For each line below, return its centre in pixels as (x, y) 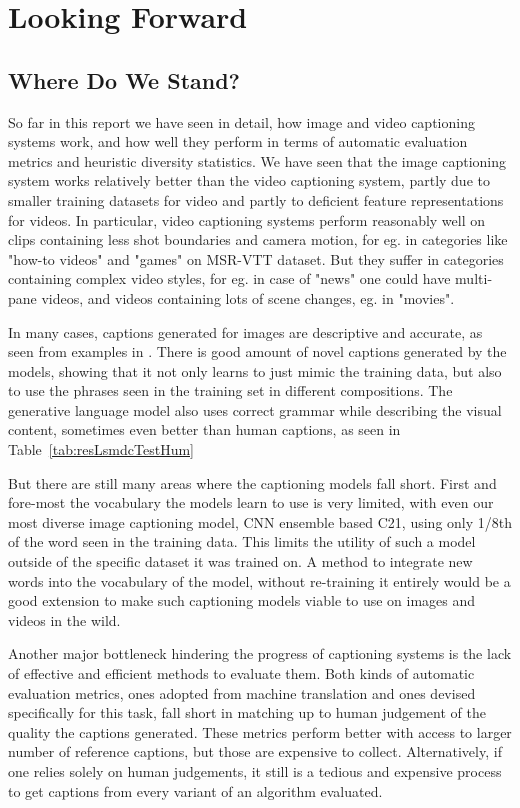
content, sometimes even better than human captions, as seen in (204, 429)
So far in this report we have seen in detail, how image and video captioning (241, 121)
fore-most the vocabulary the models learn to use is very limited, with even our (251, 502)
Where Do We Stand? (124, 79)
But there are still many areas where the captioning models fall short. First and (252, 482)
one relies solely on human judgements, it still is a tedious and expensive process (255, 770)
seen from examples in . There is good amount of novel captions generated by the (257, 351)
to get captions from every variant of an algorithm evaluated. (195, 790)
